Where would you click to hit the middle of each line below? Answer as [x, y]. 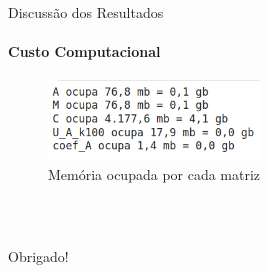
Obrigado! [38, 255]
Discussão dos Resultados [86, 12]
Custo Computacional [84, 51]
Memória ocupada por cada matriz [154, 173]
